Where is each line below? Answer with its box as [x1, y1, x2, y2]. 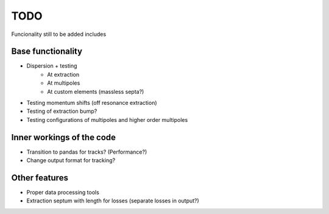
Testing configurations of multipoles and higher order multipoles [26, 116, 188, 123]
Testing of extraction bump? [26, 107, 97, 115]
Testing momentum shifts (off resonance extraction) [26, 99, 158, 107]
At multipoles [47, 79, 80, 87]
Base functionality [11, 46, 82, 57]
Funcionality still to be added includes [11, 30, 107, 38]
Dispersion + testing [26, 62, 77, 70]
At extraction [47, 71, 80, 78]
